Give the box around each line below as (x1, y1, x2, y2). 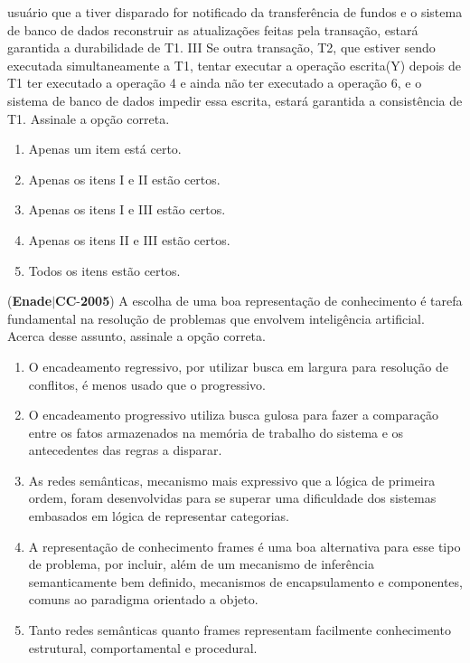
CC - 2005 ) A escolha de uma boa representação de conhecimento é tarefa (55, 291, 463, 310)
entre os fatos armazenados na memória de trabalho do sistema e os (28, 422, 404, 441)
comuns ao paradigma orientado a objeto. (28, 590, 258, 609)
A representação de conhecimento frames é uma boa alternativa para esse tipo (28, 536, 461, 555)
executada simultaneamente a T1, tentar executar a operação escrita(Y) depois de (7, 55, 461, 74)
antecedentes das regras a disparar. (28, 440, 222, 459)
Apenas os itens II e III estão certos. (28, 230, 230, 249)
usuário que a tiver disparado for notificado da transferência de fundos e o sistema (7, 3, 463, 21)
